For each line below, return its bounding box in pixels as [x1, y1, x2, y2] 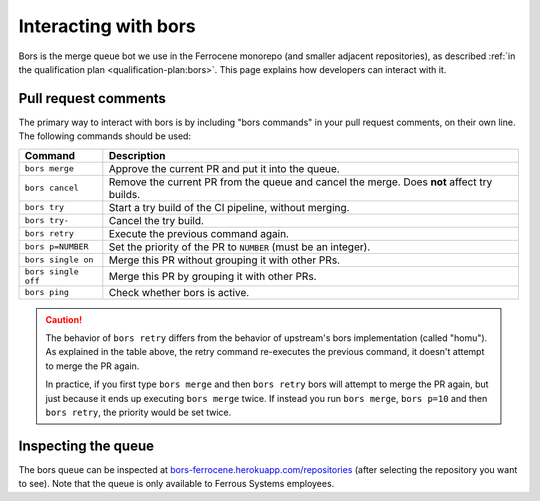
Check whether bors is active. [108, 285, 250, 299]
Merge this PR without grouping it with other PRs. [108, 253, 340, 267]
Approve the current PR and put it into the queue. [108, 161, 340, 175]
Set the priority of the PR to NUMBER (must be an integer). [108, 240, 371, 254]
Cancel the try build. [108, 213, 205, 227]
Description [108, 148, 166, 162]
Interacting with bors [18, 15, 196, 37]
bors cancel [24, 183, 79, 194]
